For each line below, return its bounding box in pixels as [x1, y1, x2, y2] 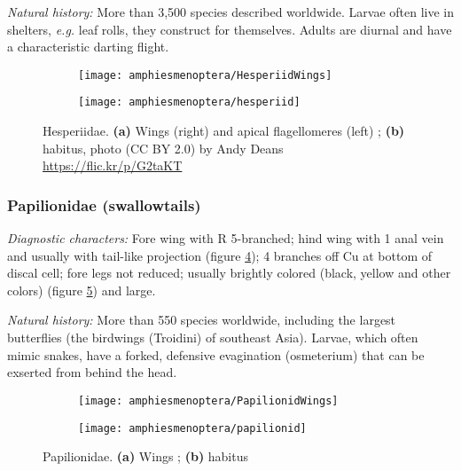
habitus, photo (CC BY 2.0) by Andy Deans [43, 138, 284, 157]
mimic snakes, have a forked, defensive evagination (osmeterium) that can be [7, 345, 425, 364]
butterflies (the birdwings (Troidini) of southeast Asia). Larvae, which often [7, 328, 418, 347]
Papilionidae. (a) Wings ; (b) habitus [43, 447, 249, 466]
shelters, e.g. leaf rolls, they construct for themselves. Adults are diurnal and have [7, 20, 452, 38]
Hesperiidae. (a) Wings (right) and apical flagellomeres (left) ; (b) [43, 122, 405, 140]
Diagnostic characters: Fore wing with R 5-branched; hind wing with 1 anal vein [7, 229, 444, 247]
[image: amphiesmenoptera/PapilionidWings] [78, 394, 339, 407]
